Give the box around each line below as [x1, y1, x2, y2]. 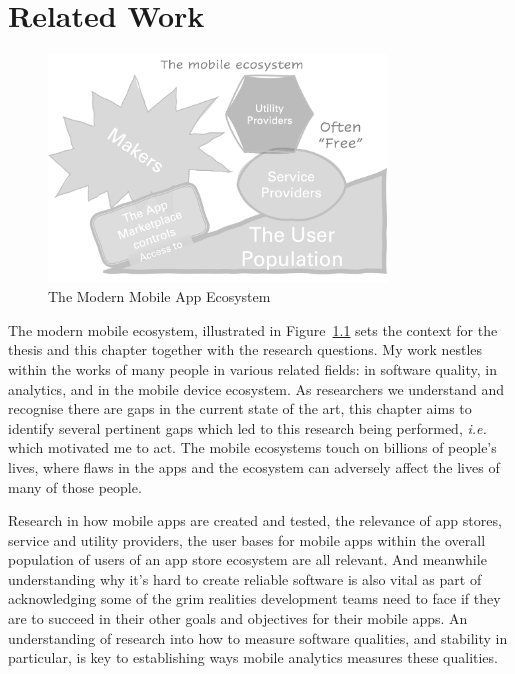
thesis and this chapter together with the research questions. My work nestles [8, 339, 483, 360]
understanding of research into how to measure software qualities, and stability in [8, 627, 508, 648]
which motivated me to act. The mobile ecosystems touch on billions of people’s [8, 437, 497, 458]
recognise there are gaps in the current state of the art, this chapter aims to [8, 398, 472, 419]
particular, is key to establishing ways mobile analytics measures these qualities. [8, 647, 498, 668]
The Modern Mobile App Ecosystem [48, 286, 271, 307]
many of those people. [8, 476, 142, 497]
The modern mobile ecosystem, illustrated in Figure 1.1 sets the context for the [8, 319, 498, 340]
